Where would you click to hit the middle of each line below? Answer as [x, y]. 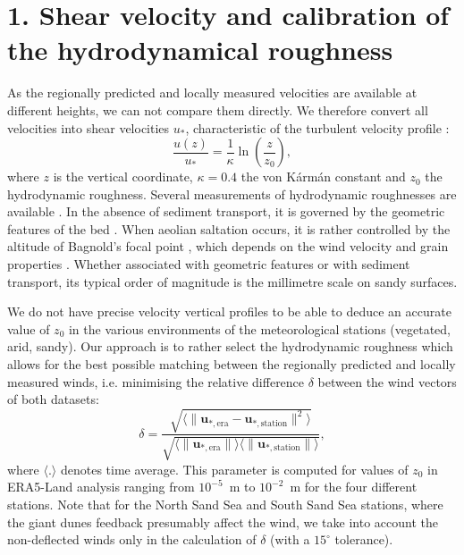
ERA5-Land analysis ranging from [101, 487]
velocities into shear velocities [89, 127]
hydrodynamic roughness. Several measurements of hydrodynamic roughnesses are [232, 193]
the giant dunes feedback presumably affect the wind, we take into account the [223, 521]
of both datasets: [53, 399]
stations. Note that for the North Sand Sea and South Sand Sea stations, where [225, 504]
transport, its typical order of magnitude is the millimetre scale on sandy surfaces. [232, 281]
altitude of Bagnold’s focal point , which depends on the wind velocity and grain [228, 246]
